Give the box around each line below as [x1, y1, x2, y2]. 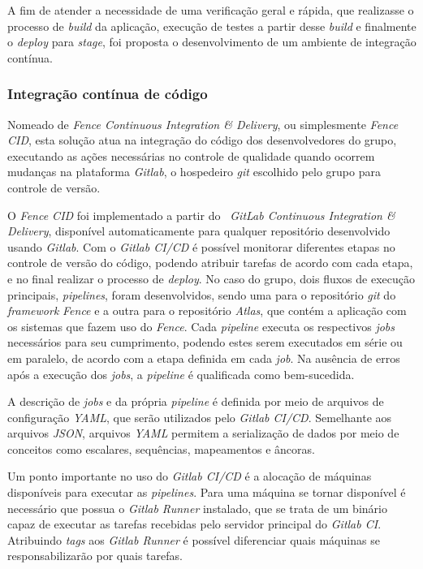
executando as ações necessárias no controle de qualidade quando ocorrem [7, 147, 375, 164]
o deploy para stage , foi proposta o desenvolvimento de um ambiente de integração [7, 33, 417, 50]
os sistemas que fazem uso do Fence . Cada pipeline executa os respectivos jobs [7, 317, 395, 334]
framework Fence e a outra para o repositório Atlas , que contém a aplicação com [7, 302, 407, 319]
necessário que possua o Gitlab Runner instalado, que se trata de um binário [7, 499, 387, 516]
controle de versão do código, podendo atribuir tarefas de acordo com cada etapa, [7, 254, 413, 271]
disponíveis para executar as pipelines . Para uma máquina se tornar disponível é [7, 484, 406, 501]
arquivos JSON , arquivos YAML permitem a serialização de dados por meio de [7, 425, 399, 442]
